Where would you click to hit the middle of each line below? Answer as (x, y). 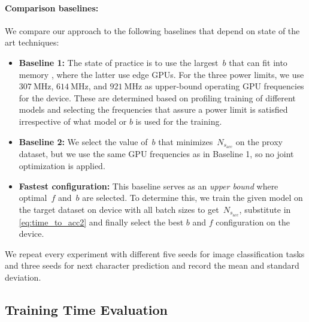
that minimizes (186, 141)
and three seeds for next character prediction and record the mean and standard (152, 265)
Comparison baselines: (52, 7)
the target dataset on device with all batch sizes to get (119, 209)
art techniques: (32, 42)
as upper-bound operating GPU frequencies (224, 86)
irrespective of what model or (73, 121)
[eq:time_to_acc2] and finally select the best (101, 222)
